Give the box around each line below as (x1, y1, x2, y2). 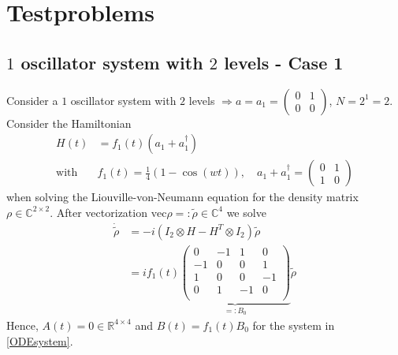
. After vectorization (50, 204, 147, 220)
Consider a (6, 92, 58, 108)
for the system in (252, 316, 335, 333)
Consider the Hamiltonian (6, 114, 132, 131)
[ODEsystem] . (6, 332, 73, 349)
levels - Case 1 (224, 50, 344, 74)
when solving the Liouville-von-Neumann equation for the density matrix (6, 189, 359, 205)
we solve (226, 204, 266, 220)
